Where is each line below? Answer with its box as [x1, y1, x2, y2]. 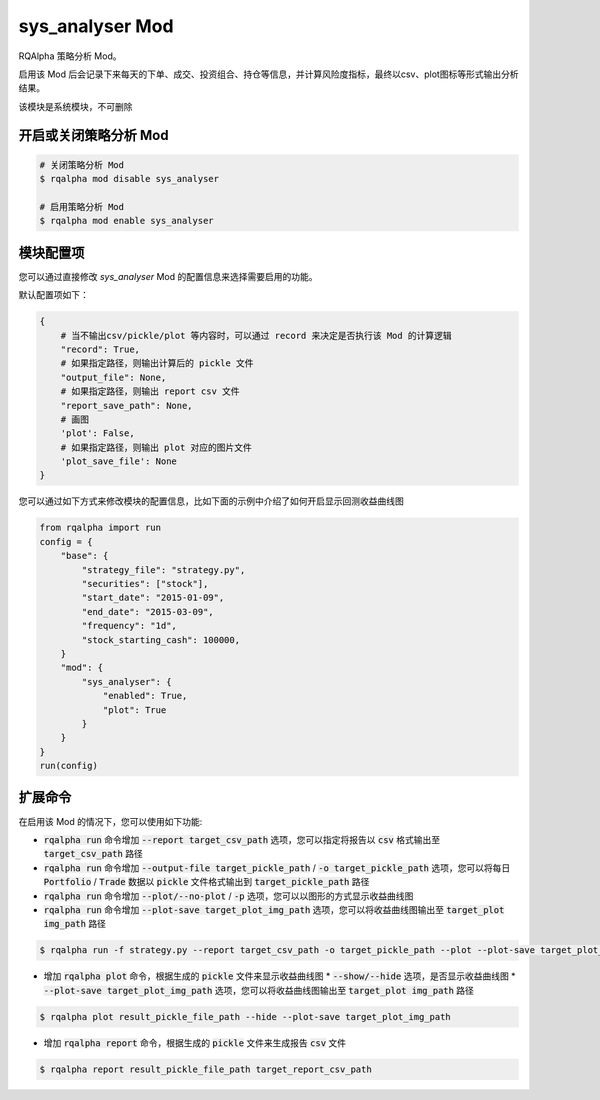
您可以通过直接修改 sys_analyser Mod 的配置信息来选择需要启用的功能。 [18, 270, 318, 282]
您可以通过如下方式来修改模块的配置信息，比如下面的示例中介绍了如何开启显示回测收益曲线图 [18, 495, 404, 507]
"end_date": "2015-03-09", [81, 606, 214, 617]
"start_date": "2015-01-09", [81, 592, 225, 604]
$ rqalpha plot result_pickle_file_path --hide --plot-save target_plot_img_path [39, 1011, 452, 1022]
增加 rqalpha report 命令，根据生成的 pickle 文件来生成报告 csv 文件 [43, 1036, 347, 1049]
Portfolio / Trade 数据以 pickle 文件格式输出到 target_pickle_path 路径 [43, 876, 370, 888]
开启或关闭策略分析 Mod [18, 126, 169, 144]
